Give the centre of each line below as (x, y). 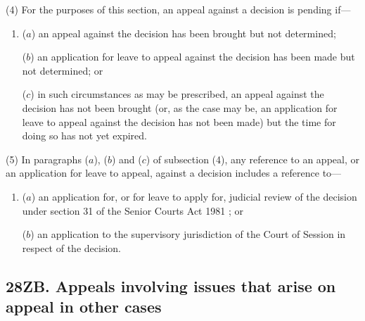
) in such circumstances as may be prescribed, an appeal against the (177, 94)
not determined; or (63, 70)
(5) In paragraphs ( (47, 159)
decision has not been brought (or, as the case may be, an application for (180, 107)
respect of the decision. (71, 247)
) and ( (127, 159)
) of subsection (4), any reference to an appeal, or (252, 159)
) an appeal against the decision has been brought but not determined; (184, 33)
